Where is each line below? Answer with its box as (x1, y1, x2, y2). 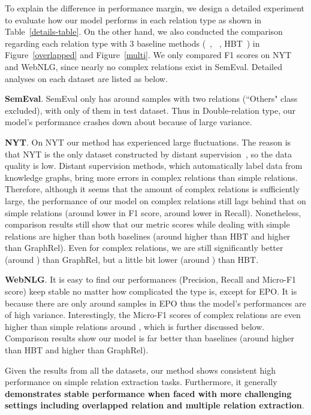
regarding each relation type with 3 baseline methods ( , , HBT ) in (5, 37, 260, 49)
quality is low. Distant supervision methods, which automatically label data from (5, 159, 303, 172)
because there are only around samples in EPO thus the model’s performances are (5, 296, 306, 309)
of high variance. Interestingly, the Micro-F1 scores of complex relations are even (5, 308, 301, 321)
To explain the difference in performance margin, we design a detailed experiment (5, 2, 304, 14)
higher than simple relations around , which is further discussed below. (5, 320, 265, 332)
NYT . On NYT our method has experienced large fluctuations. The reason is (5, 135, 291, 148)
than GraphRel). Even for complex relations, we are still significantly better (5, 241, 283, 254)
